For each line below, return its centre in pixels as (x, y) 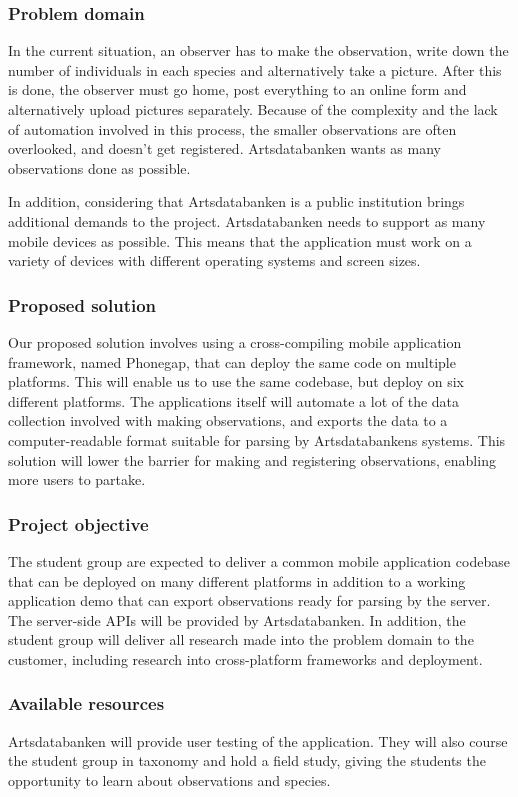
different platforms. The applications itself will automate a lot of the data (234, 400)
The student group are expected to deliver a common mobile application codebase (259, 560)
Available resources (86, 703)
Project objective (78, 523)
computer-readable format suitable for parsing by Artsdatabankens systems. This (257, 439)
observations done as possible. (99, 167)
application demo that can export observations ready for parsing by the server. (249, 600)
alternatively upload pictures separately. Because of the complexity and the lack (253, 109)
